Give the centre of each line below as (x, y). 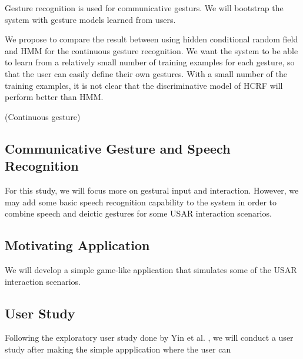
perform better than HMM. (54, 97)
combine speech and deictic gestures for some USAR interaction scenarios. (138, 213)
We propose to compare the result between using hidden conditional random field (151, 39)
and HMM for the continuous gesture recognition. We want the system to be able (151, 50)
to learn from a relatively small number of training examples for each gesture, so (150, 62)
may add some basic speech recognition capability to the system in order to (141, 202)
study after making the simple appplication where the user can (118, 349)
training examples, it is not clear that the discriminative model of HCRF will (144, 85)
